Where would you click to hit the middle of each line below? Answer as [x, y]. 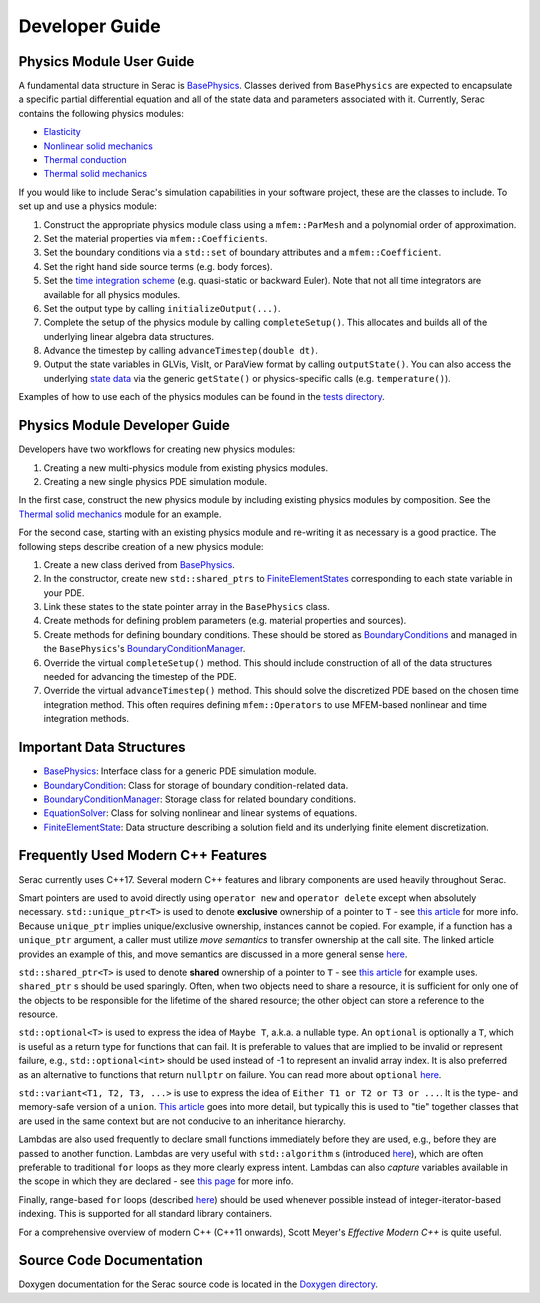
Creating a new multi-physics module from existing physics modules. [186, 467]
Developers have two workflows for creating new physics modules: [157, 449]
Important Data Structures [102, 747]
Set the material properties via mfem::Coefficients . [155, 238]
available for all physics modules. [112, 294]
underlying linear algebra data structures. [129, 336]
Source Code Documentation [111, 1260]
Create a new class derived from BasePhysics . [139, 564]
